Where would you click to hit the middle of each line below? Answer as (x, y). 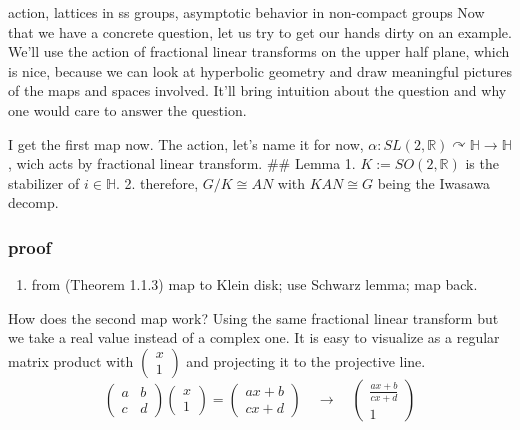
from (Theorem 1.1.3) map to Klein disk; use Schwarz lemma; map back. (254, 284)
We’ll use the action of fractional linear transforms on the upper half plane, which (259, 51)
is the (482, 163)
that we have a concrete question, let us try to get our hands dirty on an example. (260, 31)
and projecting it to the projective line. (306, 360)
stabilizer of (44, 182)
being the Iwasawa (434, 182)
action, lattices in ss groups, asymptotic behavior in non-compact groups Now (246, 12)
